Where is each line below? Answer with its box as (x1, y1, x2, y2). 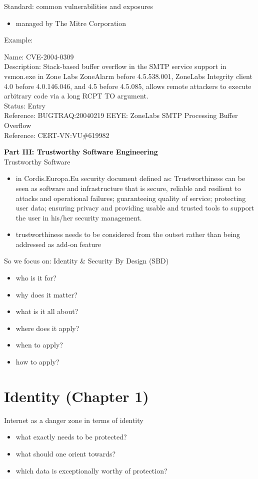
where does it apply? (15, 322, 79, 333)
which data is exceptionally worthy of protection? (15, 465, 167, 475)
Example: (4, 34, 33, 45)
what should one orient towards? (15, 448, 116, 458)
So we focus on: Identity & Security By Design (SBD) (4, 255, 169, 266)
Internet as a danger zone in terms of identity (4, 414, 143, 425)
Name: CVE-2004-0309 (4, 51, 74, 61)
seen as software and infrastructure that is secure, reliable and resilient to (15, 182, 241, 193)
